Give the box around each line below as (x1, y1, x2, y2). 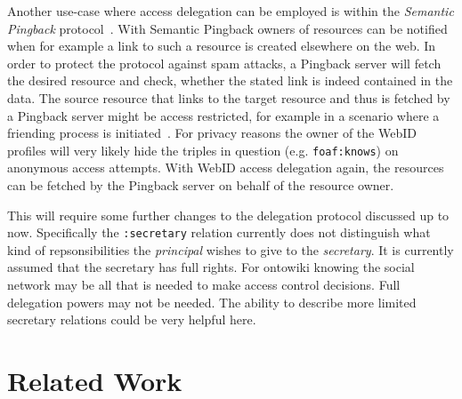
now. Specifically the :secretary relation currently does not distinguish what (7, 223, 431, 242)
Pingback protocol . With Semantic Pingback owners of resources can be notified (7, 19, 448, 37)
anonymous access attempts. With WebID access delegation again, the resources (7, 158, 444, 177)
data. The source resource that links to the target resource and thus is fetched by (7, 88, 450, 107)
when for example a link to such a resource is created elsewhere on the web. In (7, 36, 436, 55)
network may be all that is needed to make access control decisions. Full (7, 275, 401, 294)
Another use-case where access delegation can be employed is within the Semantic (7, 2, 454, 20)
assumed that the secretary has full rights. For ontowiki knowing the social (7, 258, 415, 276)
